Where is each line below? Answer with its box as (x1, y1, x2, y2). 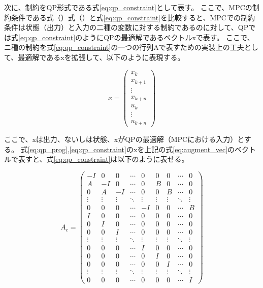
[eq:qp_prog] (27, 143, 68, 154)
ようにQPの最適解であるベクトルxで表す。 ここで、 (82, 32, 254, 42)
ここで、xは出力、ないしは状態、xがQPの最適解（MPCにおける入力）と (4, 134, 244, 145)
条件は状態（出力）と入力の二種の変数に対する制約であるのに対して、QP (4, 22, 249, 33)
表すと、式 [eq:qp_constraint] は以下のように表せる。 (18, 154, 189, 164)
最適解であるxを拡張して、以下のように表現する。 (18, 51, 185, 62)
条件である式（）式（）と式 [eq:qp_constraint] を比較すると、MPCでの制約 (11, 12, 255, 22)
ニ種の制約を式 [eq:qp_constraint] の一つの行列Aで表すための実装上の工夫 (4, 42, 244, 52)
